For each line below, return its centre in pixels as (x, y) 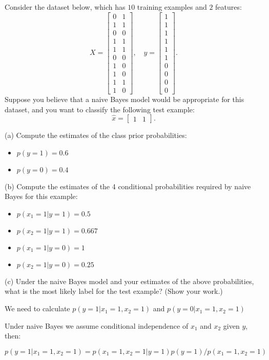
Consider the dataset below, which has (65, 7)
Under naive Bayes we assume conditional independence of (97, 325)
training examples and (172, 7)
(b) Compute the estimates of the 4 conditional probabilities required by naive (128, 186)
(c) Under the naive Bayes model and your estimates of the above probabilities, (129, 281)
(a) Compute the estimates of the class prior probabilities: (96, 135)
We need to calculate (37, 308)
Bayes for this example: (41, 196)
